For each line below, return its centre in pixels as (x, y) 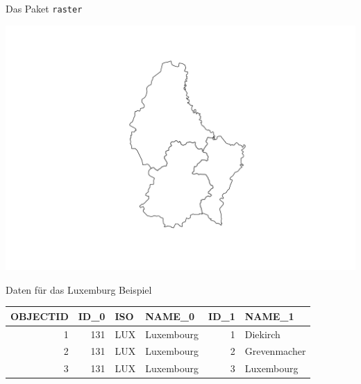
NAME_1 (269, 316)
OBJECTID (40, 316)
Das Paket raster (44, 8)
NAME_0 (170, 316)
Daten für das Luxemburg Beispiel (79, 289)
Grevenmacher (275, 351)
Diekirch (262, 334)
